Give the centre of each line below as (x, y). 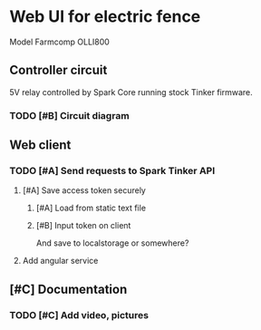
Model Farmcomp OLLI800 (60, 42)
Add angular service (60, 261)
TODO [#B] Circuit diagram (69, 115)
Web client (40, 146)
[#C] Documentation (68, 289)
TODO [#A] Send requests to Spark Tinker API (112, 170)
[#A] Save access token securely (84, 190)
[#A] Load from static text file (91, 208)
